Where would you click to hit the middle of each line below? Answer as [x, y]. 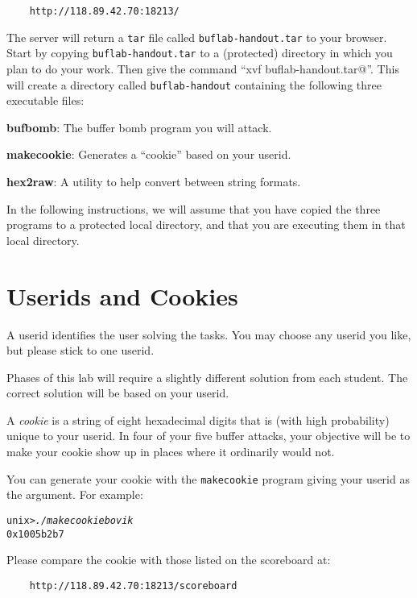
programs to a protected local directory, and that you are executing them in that [206, 224]
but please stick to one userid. [81, 350]
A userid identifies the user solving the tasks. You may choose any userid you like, [209, 334]
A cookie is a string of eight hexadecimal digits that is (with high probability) [198, 419]
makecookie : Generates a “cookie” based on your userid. [149, 154]
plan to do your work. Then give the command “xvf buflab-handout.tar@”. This [203, 68]
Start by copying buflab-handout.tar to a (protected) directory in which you [200, 53]
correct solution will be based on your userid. [118, 393]
